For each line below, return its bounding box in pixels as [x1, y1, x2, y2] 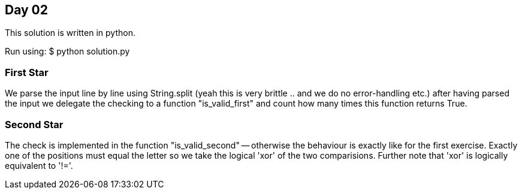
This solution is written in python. [5, 28, 135, 38]
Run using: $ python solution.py [5, 46, 130, 57]
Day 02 [5, 2, 49, 17]
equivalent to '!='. [5, 160, 73, 171]
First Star [5, 66, 49, 78]
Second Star [5, 118, 64, 131]
